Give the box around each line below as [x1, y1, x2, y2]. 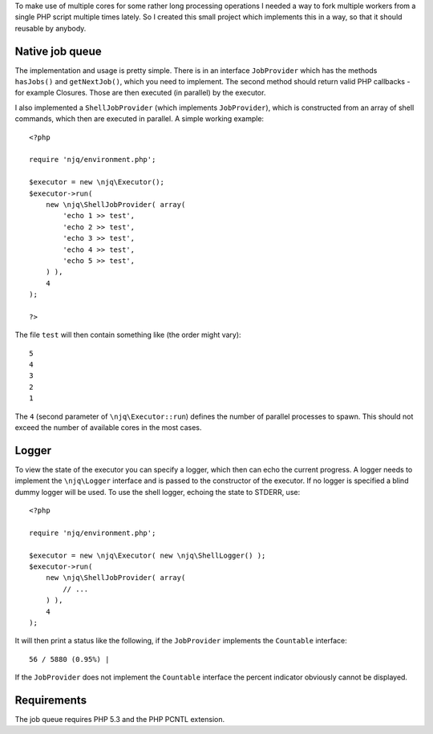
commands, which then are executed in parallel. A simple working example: [14, 114, 265, 124]
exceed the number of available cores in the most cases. [14, 423, 202, 432]
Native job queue [14, 44, 102, 58]
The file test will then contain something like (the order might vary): [14, 330, 241, 340]
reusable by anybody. [14, 23, 87, 33]
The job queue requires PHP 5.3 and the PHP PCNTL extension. [14, 715, 225, 724]
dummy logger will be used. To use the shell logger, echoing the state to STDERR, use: [14, 487, 301, 497]
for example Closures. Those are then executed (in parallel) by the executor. [14, 88, 266, 98]
